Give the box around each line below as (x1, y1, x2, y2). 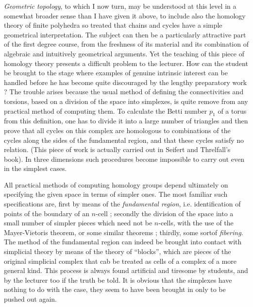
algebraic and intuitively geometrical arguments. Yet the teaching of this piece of (4, 48, 244, 58)
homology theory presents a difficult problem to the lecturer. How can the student (4, 58, 248, 68)
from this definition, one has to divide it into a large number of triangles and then (4, 116, 248, 126)
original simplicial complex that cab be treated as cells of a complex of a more (4, 256, 237, 266)
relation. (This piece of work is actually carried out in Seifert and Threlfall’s (4, 144, 231, 154)
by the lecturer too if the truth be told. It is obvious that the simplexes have (4, 274, 232, 285)
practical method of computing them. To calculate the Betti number (4, 105, 207, 116)
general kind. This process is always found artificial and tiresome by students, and (4, 265, 248, 275)
